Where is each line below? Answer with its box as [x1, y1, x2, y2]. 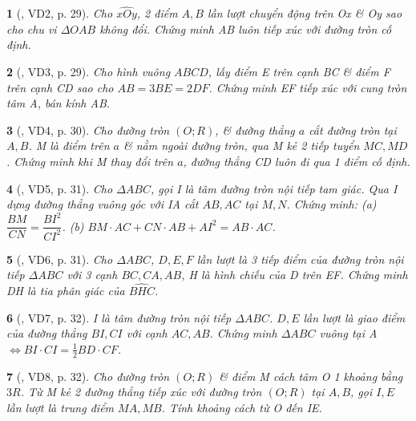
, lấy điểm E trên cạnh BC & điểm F [208, 63, 390, 79]
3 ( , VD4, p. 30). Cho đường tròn [6, 121, 170, 138]
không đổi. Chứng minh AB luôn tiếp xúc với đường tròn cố [99, 20, 392, 37]
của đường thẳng [6, 325, 87, 342]
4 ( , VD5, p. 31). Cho [6, 180, 113, 196]
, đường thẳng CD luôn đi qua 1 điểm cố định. [183, 152, 410, 169]
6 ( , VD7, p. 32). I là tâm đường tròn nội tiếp [6, 309, 232, 326]
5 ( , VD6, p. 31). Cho [6, 250, 113, 267]
